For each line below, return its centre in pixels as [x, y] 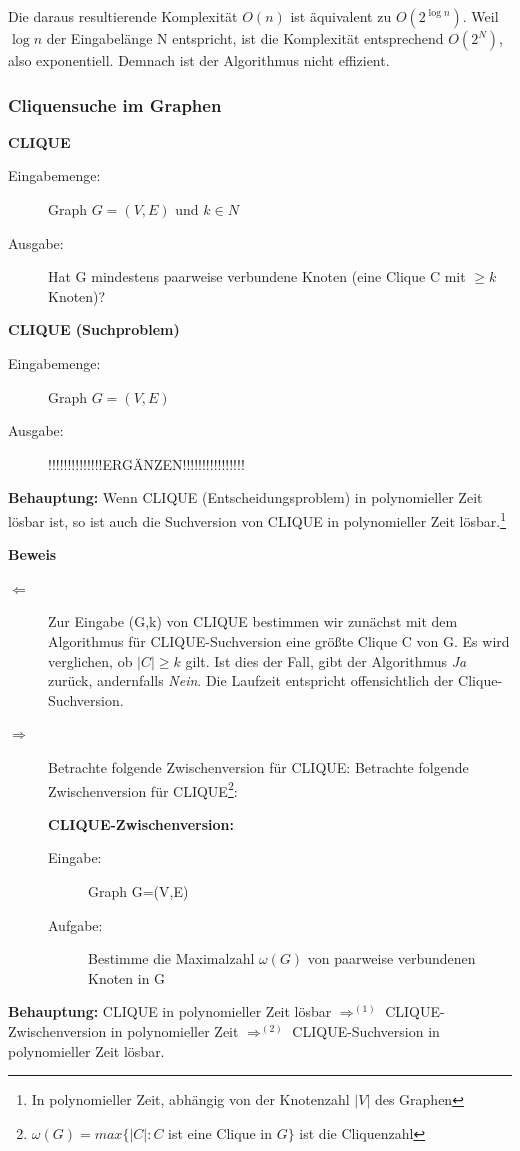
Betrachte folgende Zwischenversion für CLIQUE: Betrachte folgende [258, 766]
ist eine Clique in [220, 1132]
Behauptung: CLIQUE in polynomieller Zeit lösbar [170, 1011]
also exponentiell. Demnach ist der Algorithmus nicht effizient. [199, 60]
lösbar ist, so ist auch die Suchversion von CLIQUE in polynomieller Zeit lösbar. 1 [257, 519]
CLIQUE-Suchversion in [366, 1030]
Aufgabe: [75, 924]
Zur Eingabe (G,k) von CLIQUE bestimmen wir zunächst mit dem [253, 621]
